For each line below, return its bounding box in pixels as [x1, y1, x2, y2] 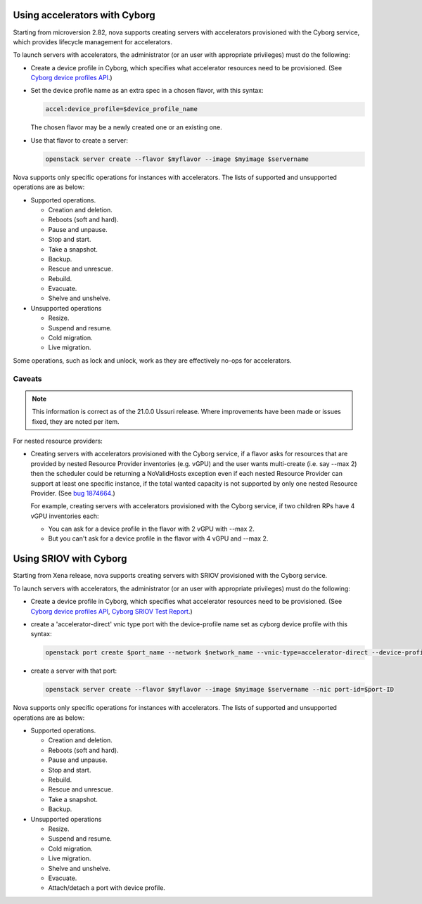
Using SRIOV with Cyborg [13, 553, 127, 565]
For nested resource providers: [13, 437, 103, 445]
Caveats [13, 373, 42, 383]
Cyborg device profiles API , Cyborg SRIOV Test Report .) [30, 607, 193, 615]
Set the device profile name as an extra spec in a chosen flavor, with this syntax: [30, 86, 264, 95]
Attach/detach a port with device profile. [48, 884, 165, 892]
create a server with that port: [30, 666, 117, 675]
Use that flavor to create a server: [30, 136, 128, 144]
